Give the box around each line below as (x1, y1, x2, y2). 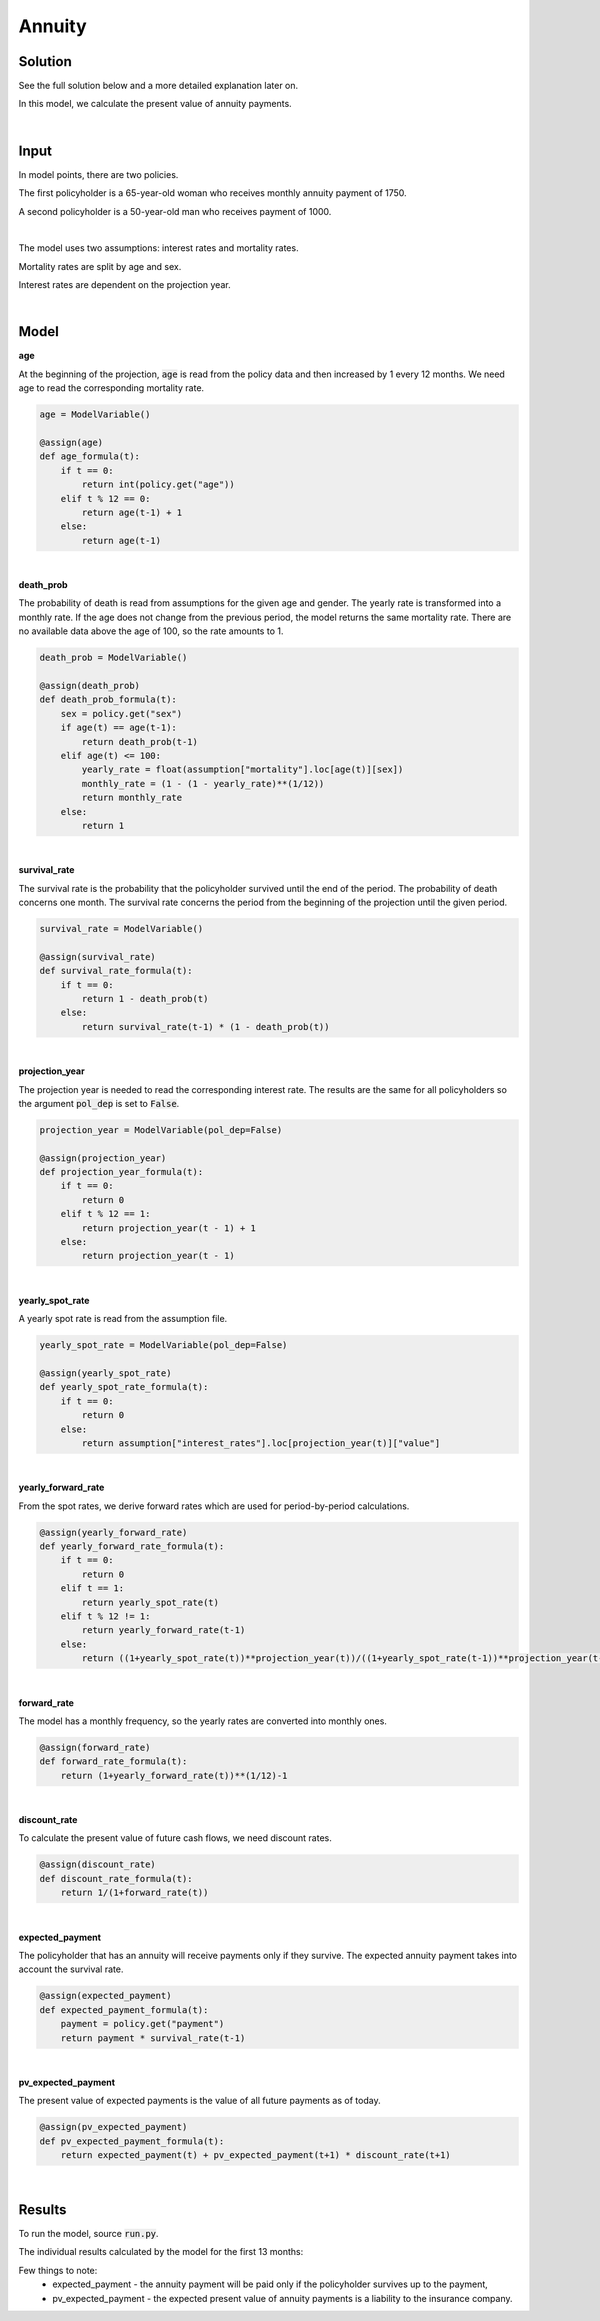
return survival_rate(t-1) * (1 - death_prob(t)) (81, 1021, 330, 1032)
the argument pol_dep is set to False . (18, 1097, 180, 1109)
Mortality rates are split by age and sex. (18, 260, 182, 272)
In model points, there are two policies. (18, 168, 179, 180)
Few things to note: (18, 2264, 98, 2276)
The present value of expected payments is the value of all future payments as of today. (18, 2095, 381, 2107)
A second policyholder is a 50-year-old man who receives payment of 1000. (18, 205, 332, 217)
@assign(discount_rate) (39, 1859, 157, 1870)
